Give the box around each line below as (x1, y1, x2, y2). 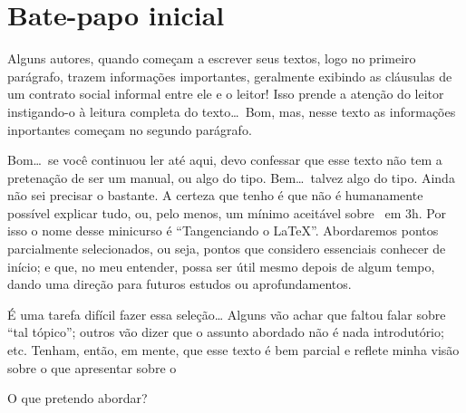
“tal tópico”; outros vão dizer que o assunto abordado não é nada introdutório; (7, 322, 444, 341)
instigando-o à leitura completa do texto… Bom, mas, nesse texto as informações (7, 101, 456, 120)
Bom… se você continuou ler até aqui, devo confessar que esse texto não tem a (7, 150, 442, 169)
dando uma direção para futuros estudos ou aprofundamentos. (7, 274, 352, 293)
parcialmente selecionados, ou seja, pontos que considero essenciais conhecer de (7, 239, 446, 258)
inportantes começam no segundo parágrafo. (7, 120, 252, 139)
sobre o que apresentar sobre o (7, 358, 177, 377)
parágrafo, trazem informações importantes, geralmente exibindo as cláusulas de (7, 66, 452, 85)
